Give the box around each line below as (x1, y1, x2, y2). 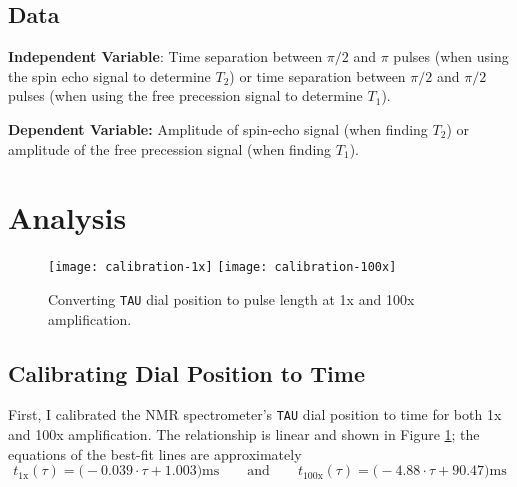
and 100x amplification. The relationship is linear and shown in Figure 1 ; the (8, 424, 480, 445)
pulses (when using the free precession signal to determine (8, 85, 363, 106)
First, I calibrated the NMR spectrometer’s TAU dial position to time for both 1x (8, 404, 502, 425)
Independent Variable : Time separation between (8, 46, 323, 67)
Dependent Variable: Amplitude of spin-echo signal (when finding (8, 118, 428, 139)
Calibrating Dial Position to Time (8, 357, 365, 388)
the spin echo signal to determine (8, 65, 211, 86)
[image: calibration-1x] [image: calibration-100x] (48, 260, 397, 275)
